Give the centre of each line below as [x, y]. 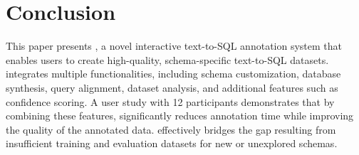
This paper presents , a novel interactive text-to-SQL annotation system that [174, 46]
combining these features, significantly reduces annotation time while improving [180, 116]
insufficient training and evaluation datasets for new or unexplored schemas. [172, 143]
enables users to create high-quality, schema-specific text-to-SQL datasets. [167, 59]
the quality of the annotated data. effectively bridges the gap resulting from [171, 129]
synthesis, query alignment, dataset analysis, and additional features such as [172, 87]
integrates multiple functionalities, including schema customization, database [173, 74]
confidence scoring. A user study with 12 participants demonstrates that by [170, 101]
